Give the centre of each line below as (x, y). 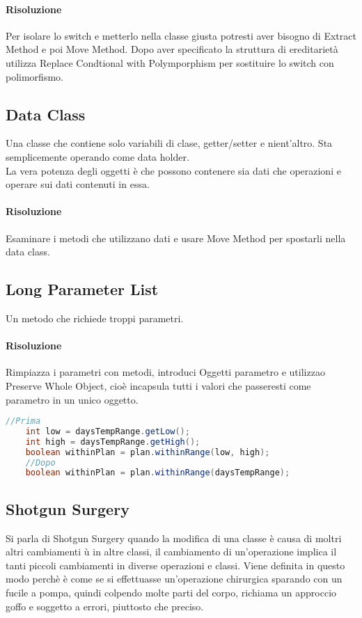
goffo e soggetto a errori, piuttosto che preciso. (105, 606)
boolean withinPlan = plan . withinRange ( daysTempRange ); (158, 473)
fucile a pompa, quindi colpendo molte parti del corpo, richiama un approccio (171, 592)
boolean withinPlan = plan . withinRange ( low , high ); (148, 452)
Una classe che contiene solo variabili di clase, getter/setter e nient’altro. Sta (169, 143)
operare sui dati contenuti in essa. (78, 184)
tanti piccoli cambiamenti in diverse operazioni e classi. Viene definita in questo (175, 565)
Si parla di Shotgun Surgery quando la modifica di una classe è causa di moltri (174, 538)
